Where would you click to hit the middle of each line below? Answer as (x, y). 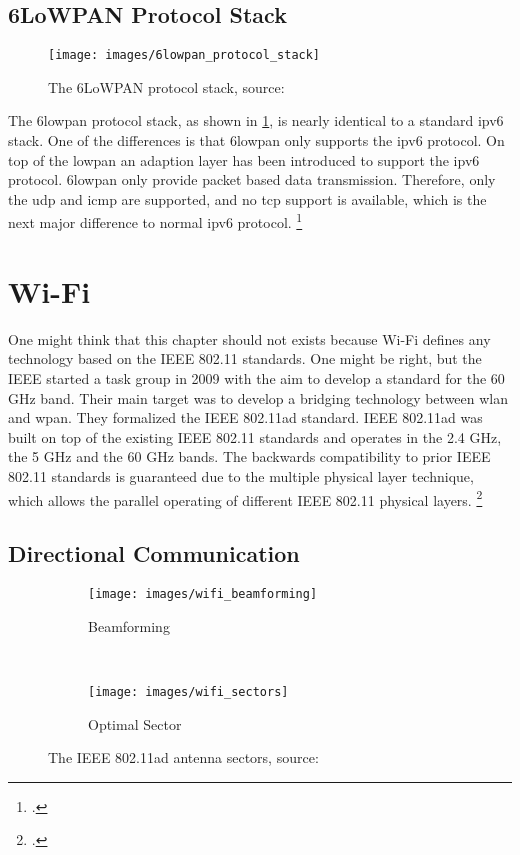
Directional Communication (154, 553)
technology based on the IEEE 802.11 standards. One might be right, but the (245, 358)
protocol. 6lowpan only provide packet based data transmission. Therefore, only (252, 179)
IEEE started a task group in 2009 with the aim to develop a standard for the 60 (256, 377)
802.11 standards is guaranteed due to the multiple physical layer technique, (241, 475)
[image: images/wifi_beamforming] (203, 594)
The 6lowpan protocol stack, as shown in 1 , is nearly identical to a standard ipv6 (256, 120)
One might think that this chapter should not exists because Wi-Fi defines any (249, 338)
